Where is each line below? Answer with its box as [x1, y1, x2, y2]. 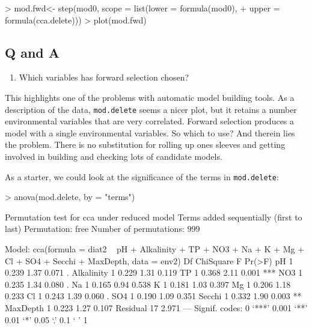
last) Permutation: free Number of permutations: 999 [5, 222, 200, 235]
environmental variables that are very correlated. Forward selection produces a [5, 115, 295, 127]
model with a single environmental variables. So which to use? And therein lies [5, 126, 295, 139]
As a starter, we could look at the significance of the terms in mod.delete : [5, 170, 279, 183]
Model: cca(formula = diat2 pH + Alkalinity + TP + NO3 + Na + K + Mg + [5, 243, 305, 255]
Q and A [5, 43, 60, 61]
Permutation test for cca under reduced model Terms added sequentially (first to [5, 210, 302, 223]
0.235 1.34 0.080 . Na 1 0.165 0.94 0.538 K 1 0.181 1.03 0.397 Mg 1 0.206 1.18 [5, 278, 291, 290]
